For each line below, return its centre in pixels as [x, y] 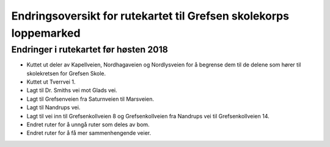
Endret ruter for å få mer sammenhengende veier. [89, 133]
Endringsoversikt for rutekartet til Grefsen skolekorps [150, 16]
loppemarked [46, 33]
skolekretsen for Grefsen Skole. [66, 73]
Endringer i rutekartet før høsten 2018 [90, 49]
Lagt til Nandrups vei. [53, 107]
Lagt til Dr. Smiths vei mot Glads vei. [72, 90]
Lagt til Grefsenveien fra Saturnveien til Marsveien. [90, 99]
